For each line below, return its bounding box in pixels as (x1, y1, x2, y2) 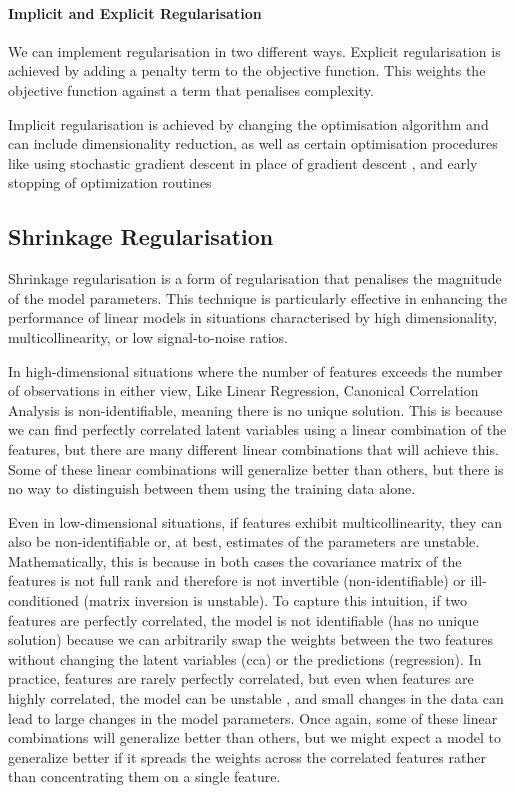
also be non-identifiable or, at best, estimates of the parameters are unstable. (8, 531, 480, 552)
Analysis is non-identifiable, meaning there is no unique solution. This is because (8, 399, 503, 420)
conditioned (8, 590, 79, 611)
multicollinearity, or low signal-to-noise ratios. (8, 326, 288, 347)
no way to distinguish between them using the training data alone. (8, 478, 416, 499)
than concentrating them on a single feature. (8, 766, 281, 787)
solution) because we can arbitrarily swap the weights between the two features (8, 629, 494, 650)
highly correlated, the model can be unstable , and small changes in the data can (8, 688, 504, 709)
